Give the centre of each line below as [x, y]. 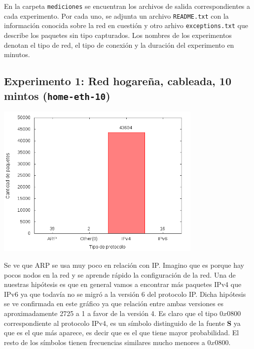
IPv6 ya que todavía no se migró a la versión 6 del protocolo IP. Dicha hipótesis [125, 294]
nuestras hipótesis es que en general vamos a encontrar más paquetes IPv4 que [123, 284]
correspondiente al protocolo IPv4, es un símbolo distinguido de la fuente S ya [122, 323]
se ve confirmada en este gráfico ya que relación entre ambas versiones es [114, 303]
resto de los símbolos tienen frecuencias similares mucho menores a [105, 342]
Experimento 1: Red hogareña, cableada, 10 [118, 81]
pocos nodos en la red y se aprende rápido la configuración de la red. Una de [120, 274]
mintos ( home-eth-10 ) [57, 95]
